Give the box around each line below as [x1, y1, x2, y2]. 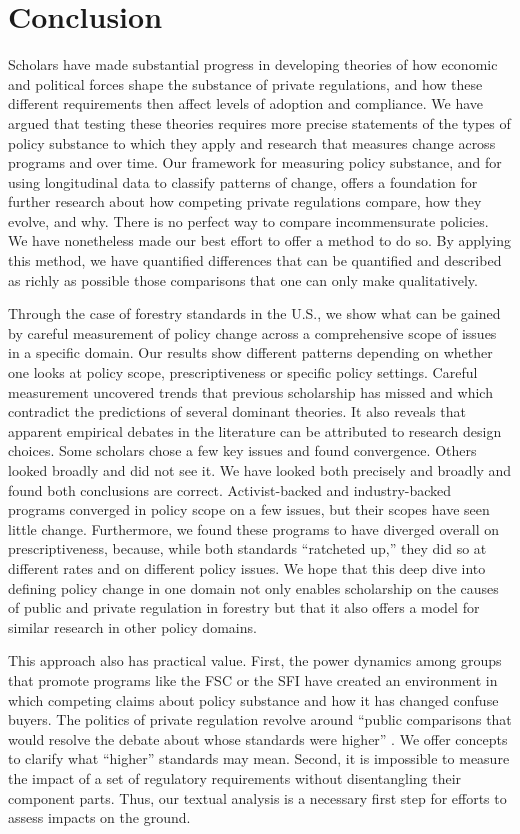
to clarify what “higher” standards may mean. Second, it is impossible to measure [8, 748, 510, 769]
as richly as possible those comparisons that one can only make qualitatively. [8, 269, 478, 290]
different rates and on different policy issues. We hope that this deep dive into [8, 557, 486, 578]
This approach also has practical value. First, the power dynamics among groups [8, 650, 502, 671]
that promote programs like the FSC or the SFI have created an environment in [8, 669, 498, 690]
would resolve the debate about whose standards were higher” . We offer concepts [8, 728, 508, 749]
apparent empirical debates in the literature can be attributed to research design [8, 420, 502, 441]
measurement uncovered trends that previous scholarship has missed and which [8, 381, 493, 402]
